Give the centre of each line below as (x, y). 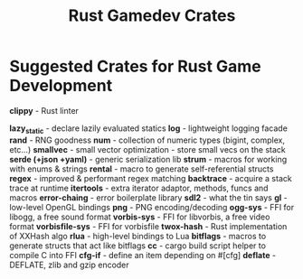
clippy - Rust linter (44, 110)
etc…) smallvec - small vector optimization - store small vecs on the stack (148, 149)
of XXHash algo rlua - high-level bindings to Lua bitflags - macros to (138, 236)
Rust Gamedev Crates (152, 16)
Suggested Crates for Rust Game (136, 66)
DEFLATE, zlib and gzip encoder (69, 265)
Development (61, 86)
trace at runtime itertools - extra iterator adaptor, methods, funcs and (139, 188)
